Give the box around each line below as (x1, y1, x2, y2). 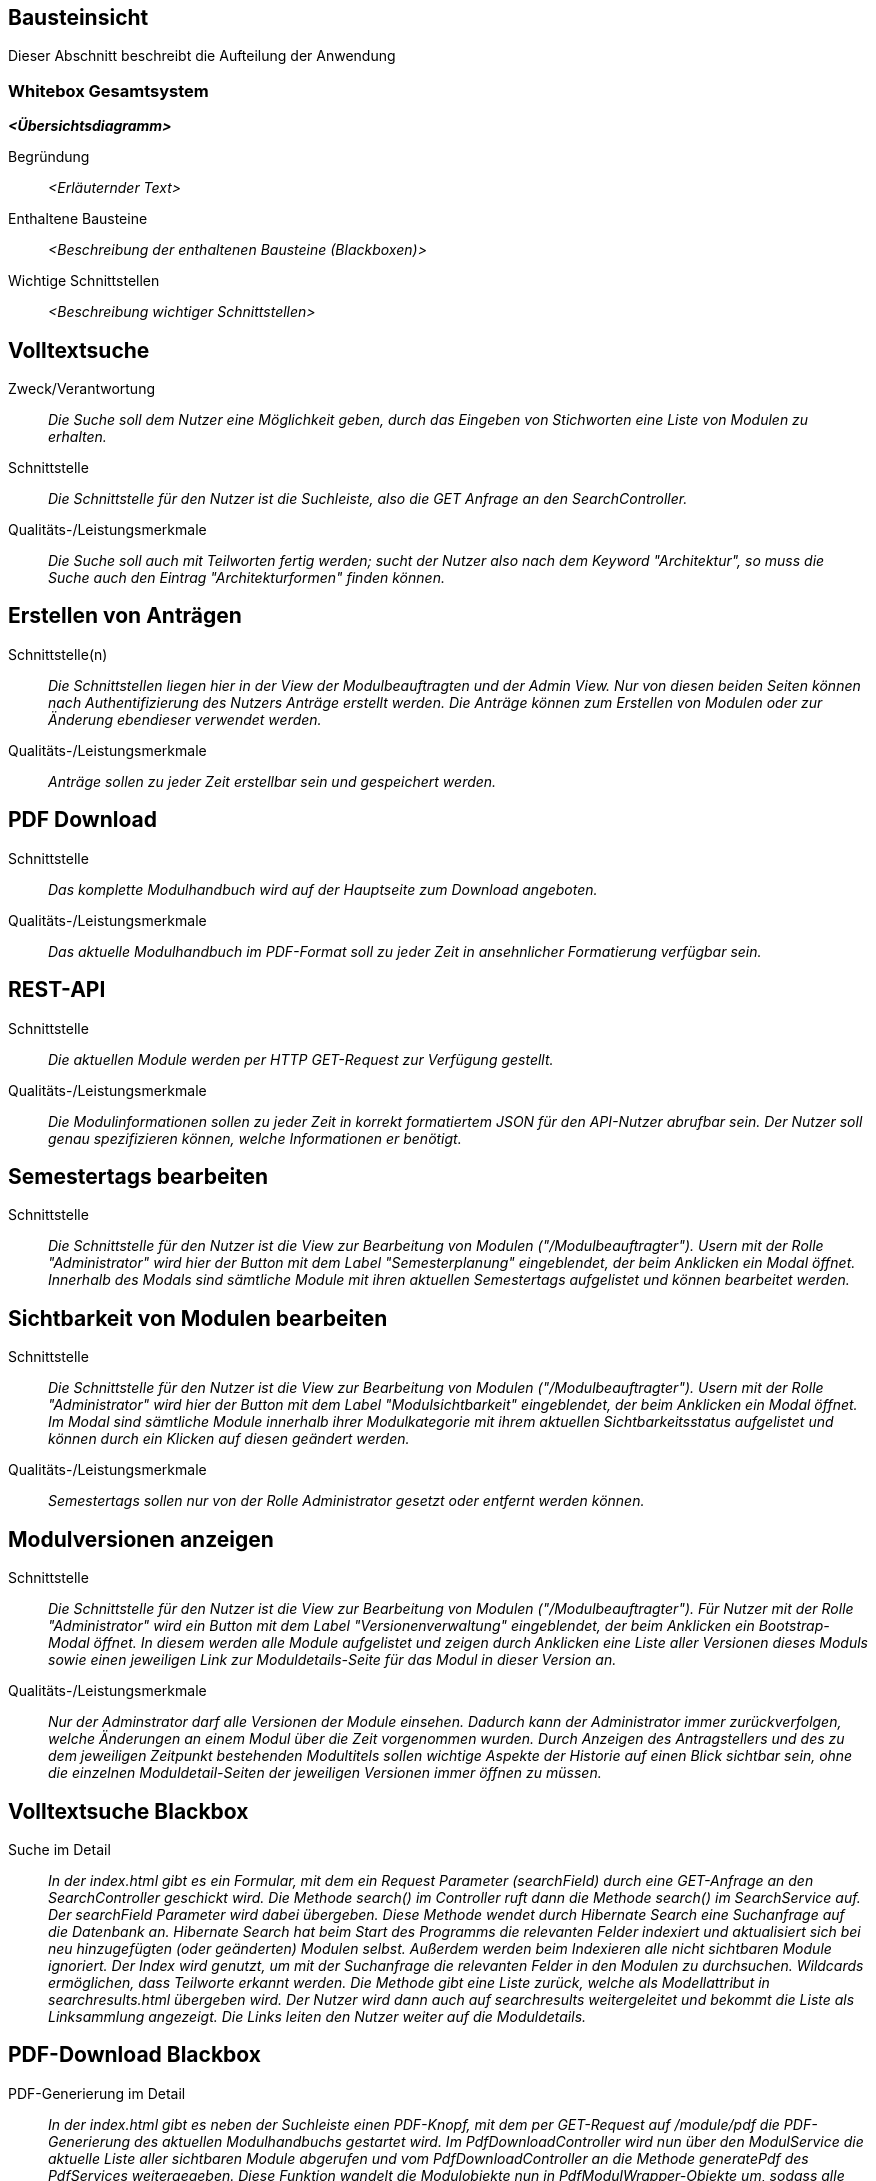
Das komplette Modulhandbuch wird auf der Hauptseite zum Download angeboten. (48, 880, 598, 898)
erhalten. (48, 428, 107, 446)
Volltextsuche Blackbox (8, 1798, 249, 1824)
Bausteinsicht (8, 5, 149, 30)
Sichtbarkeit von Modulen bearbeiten (8, 1305, 388, 1331)
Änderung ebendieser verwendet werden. (48, 710, 322, 728)
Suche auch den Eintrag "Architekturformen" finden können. (48, 569, 445, 587)
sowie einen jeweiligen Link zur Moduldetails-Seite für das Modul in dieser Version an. (48, 1651, 617, 1669)
